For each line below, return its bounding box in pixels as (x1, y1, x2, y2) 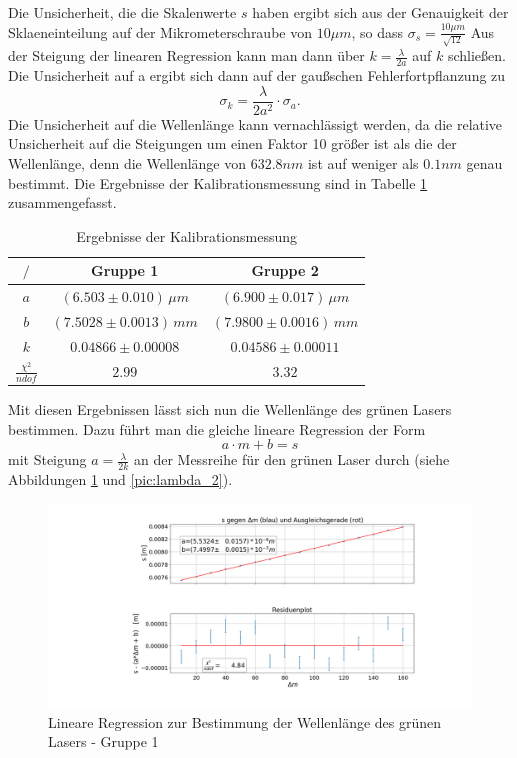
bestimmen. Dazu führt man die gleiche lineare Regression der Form (8, 418, 426, 439)
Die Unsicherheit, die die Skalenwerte (8, 2, 237, 22)
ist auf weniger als (307, 152, 419, 173)
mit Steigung (8, 449, 87, 470)
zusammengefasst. (8, 192, 117, 213)
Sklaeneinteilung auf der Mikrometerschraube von (8, 21, 312, 42)
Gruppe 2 (251, 260, 319, 281)
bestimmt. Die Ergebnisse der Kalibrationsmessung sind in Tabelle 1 (8, 172, 428, 193)
